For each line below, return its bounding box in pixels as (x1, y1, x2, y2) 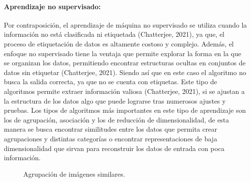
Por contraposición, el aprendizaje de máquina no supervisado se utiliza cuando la (4, 19, 247, 30)
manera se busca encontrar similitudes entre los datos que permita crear (4, 124, 217, 134)
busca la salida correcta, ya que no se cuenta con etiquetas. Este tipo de (4, 76, 217, 87)
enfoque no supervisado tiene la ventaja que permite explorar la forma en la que (4, 48, 241, 58)
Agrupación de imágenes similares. (23, 168, 125, 179)
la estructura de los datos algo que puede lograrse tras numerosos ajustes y (4, 95, 226, 106)
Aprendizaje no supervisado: (4, 1, 101, 11)
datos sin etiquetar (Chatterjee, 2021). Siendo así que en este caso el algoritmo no (4, 67, 246, 77)
